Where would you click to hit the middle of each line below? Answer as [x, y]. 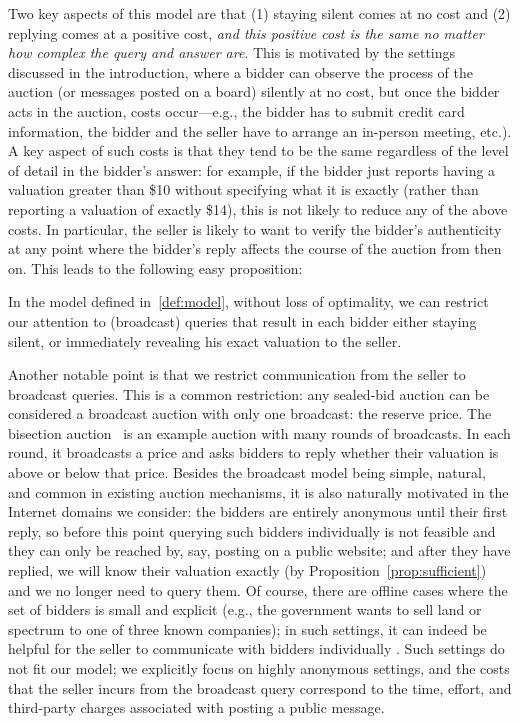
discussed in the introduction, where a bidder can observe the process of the [240, 71]
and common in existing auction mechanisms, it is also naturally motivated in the [258, 491]
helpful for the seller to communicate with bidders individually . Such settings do [256, 648]
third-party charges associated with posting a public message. [196, 707]
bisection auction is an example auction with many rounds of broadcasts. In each [259, 432]
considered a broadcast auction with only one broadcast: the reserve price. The [250, 413]
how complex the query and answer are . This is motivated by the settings [232, 52]
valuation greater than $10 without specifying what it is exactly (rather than [243, 189]
